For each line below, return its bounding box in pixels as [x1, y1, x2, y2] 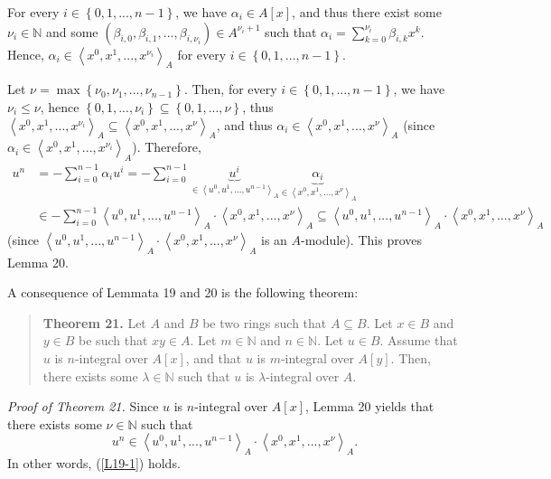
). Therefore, [132, 137, 201, 156]
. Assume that [379, 331, 458, 350]
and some [45, 22, 98, 41]
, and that [185, 349, 242, 368]
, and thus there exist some [292, 3, 442, 21]
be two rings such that [202, 313, 327, 332]
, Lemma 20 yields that [305, 397, 434, 416]
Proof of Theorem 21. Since [7, 397, 159, 416]
